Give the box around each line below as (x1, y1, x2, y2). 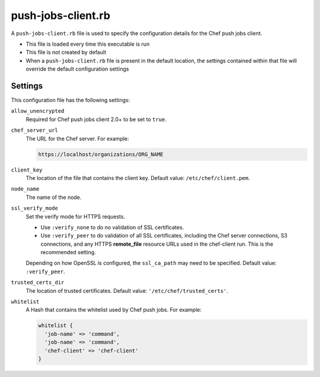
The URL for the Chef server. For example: (25, 135, 130, 142)
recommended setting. (40, 249, 96, 256)
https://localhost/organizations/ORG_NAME (38, 151, 164, 157)
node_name (11, 186, 40, 192)
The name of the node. (25, 194, 82, 201)
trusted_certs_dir (11, 279, 65, 286)
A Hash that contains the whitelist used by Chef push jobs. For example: (25, 306, 201, 313)
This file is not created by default (25, 49, 107, 56)
